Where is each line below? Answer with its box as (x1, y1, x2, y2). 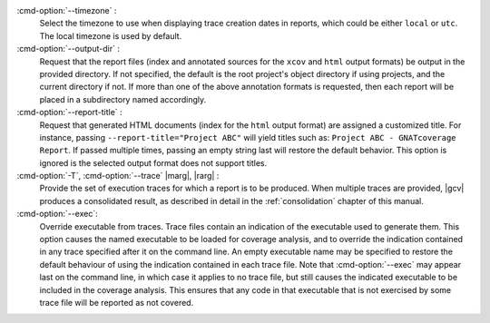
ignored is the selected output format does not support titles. (39, 157, 268, 168)
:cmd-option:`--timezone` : (16, 5, 117, 15)
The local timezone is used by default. (39, 30, 182, 41)
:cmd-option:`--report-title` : (16, 107, 122, 118)
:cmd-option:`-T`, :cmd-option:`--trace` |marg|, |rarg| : (16, 171, 220, 181)
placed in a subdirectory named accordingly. (39, 93, 207, 104)
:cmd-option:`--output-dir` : (16, 44, 120, 54)
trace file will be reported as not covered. (39, 297, 194, 308)
